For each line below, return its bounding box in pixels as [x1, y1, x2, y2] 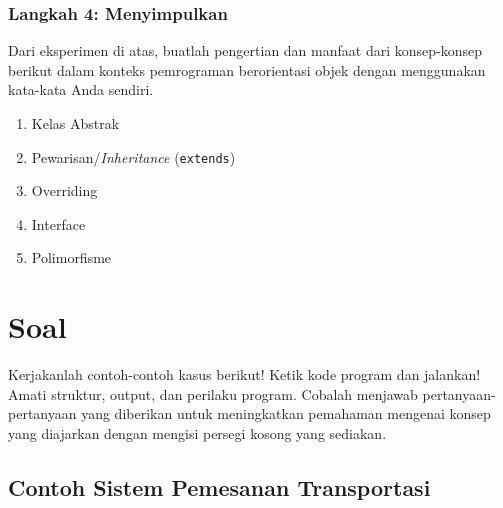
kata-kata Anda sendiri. [8, 79, 154, 100]
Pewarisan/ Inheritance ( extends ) [31, 146, 236, 167]
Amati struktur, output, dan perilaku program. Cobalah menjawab [8, 383, 418, 404]
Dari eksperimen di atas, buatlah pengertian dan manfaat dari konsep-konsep [8, 40, 482, 61]
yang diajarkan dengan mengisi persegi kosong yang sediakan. [8, 422, 387, 443]
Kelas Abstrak [31, 113, 120, 133]
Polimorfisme [31, 247, 112, 268]
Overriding [31, 180, 98, 201]
